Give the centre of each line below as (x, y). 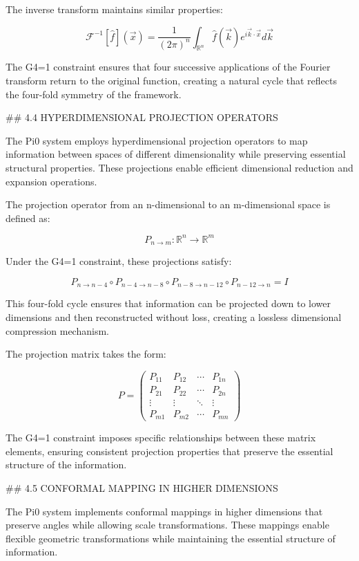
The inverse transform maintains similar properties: (114, 9)
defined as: (28, 218)
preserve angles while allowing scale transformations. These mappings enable (167, 525)
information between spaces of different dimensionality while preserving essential (176, 154)
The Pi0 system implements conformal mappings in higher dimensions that (164, 511)
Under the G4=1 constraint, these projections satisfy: (119, 261)
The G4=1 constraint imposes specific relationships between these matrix (161, 438)
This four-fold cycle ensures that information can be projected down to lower (168, 303)
